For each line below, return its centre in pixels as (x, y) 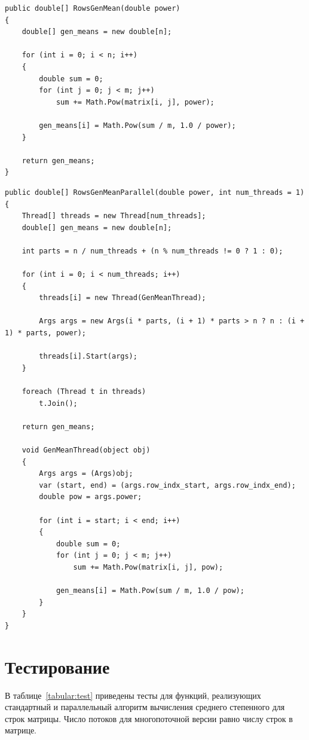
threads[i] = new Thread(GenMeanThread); (123, 298)
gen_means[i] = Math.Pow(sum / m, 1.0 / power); (137, 125)
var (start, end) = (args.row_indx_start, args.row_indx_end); (167, 485)
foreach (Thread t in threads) (84, 392)
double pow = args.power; (91, 497)
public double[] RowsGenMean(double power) (93, 8)
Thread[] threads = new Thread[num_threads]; (114, 216)
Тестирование (57, 666)
